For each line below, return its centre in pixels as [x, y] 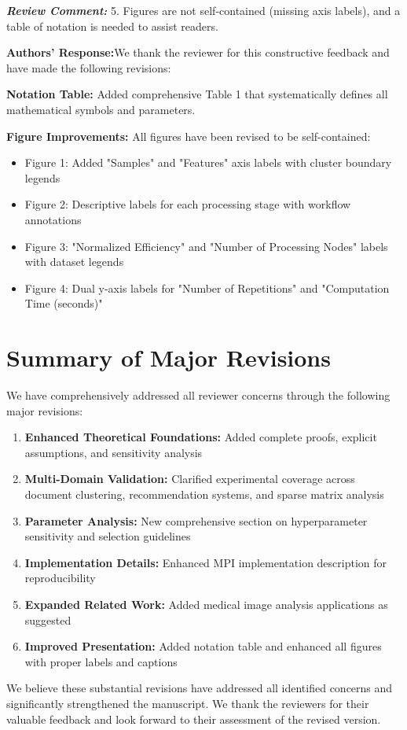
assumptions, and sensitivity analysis [114, 452]
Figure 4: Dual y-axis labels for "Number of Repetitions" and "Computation [207, 288]
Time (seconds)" [64, 303]
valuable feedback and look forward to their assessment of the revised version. [194, 719]
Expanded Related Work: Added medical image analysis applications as [206, 604]
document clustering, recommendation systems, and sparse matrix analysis [204, 494]
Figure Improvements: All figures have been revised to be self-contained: [189, 136]
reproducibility [60, 578]
